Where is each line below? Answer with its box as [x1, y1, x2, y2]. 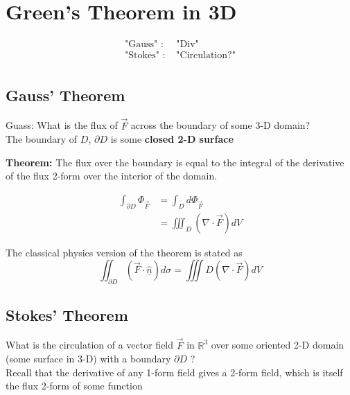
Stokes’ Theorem [6, 304, 128, 325]
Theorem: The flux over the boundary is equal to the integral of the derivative [6, 155, 344, 169]
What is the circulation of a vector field [6, 337, 174, 352]
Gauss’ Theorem [6, 84, 125, 105]
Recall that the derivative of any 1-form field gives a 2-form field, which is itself [6, 365, 343, 379]
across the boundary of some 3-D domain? [130, 118, 310, 132]
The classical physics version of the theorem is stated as [6, 245, 243, 259]
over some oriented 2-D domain [211, 337, 344, 352]
